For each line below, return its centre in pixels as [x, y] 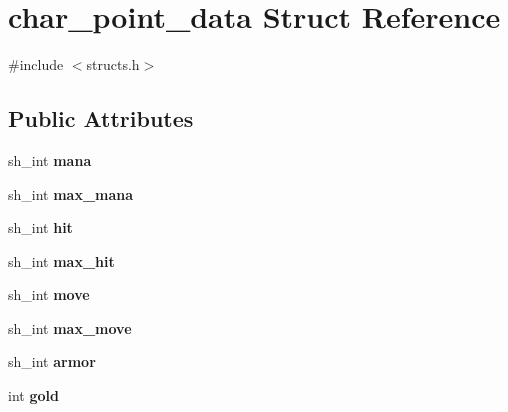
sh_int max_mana [71, 193]
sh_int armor [52, 361]
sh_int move [49, 294]
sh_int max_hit [61, 260]
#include [36, 64]
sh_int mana [50, 159]
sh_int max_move [70, 327]
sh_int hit [40, 227]
